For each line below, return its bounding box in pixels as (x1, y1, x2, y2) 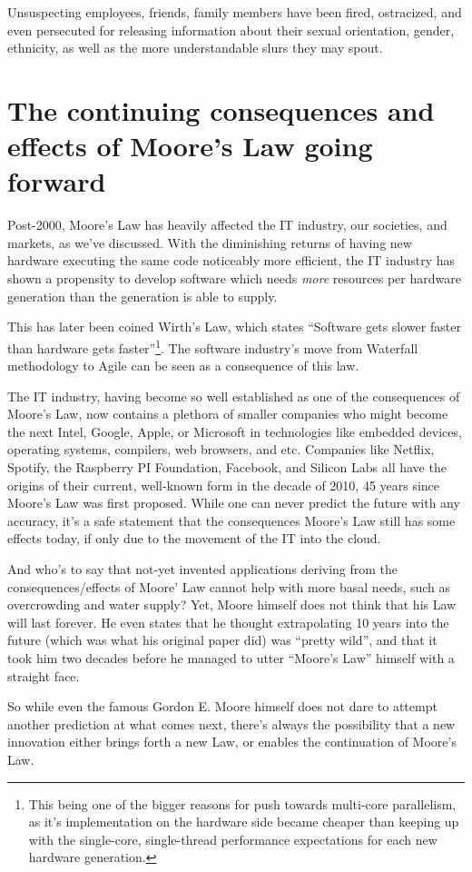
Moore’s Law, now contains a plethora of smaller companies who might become (7, 404, 448, 423)
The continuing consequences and (7, 91, 435, 128)
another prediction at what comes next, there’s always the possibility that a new (7, 714, 456, 733)
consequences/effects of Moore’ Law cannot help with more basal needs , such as (7, 577, 451, 596)
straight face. (7, 666, 80, 685)
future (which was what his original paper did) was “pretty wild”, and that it (7, 630, 438, 649)
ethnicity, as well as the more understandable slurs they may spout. (7, 38, 383, 57)
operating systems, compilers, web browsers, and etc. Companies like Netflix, (7, 440, 435, 459)
